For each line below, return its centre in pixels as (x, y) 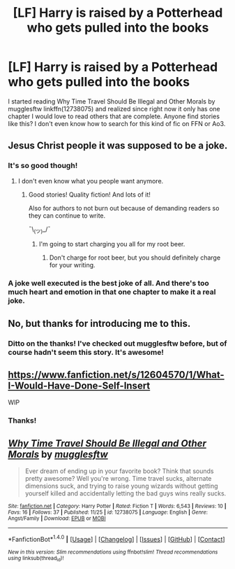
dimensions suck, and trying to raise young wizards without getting (121, 486)
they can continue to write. (67, 216)
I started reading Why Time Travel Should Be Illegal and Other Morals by (112, 101)
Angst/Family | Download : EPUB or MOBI (57, 519)
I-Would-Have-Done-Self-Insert (79, 386)
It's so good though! (43, 166)
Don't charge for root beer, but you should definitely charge (135, 258)
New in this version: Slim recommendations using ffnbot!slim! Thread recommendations (113, 552)
